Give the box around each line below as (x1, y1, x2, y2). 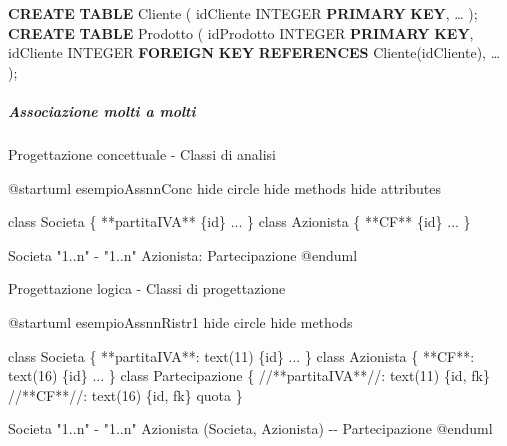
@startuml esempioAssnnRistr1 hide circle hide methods (8, 311, 353, 332)
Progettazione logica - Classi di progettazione (8, 278, 286, 299)
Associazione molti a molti (8, 100, 196, 121)
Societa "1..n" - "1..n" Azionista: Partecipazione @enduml (8, 244, 358, 265)
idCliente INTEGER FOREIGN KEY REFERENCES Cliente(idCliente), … (8, 42, 501, 63)
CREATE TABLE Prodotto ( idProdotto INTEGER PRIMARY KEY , (8, 22, 474, 43)
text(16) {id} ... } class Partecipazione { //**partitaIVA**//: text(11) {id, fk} (8, 365, 490, 386)
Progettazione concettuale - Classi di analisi (8, 143, 277, 164)
